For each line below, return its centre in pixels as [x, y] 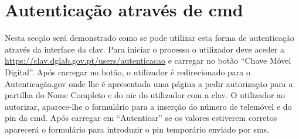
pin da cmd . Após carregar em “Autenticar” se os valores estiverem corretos [141, 118]
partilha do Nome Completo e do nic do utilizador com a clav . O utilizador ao [145, 95]
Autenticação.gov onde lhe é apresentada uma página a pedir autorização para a [149, 83]
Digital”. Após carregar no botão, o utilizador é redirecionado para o [128, 72]
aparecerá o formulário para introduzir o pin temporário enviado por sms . [137, 129]
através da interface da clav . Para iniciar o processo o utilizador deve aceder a [145, 49]
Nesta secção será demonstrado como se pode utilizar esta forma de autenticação [150, 38]
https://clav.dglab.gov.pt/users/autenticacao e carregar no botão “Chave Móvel [148, 60]
